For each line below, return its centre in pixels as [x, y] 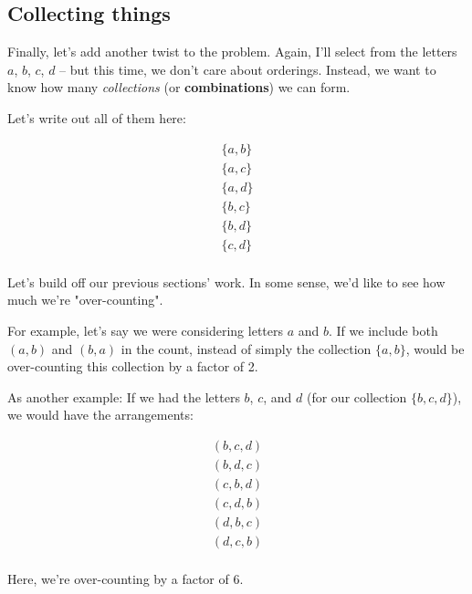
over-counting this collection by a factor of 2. [133, 366]
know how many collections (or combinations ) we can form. [179, 87]
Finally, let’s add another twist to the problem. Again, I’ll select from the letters [232, 52]
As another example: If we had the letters [124, 396]
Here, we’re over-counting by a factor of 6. [126, 579]
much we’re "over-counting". [85, 300]
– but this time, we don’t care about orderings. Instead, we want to [248, 69]
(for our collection [357, 396]
